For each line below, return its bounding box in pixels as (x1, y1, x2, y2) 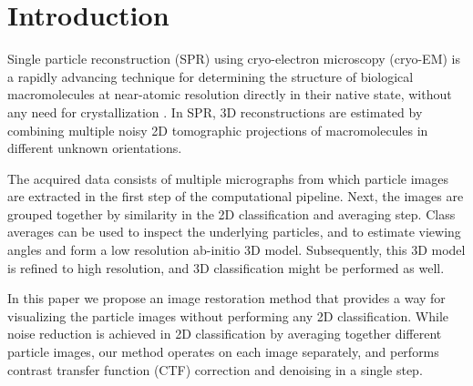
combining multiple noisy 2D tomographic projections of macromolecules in (7, 120, 428, 139)
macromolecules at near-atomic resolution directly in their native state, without (7, 85, 452, 104)
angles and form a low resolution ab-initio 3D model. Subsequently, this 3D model (7, 240, 466, 259)
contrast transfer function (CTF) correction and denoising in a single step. (7, 360, 423, 379)
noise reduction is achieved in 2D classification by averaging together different (7, 324, 442, 343)
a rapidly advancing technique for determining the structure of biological (7, 66, 414, 86)
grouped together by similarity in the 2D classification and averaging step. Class (7, 204, 456, 223)
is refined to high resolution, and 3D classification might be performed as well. (7, 258, 445, 277)
